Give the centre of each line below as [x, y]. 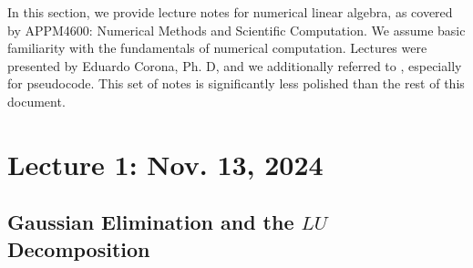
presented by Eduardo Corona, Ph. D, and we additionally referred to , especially [235, 65]
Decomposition [79, 248]
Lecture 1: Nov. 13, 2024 [165, 164]
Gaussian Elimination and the [151, 222]
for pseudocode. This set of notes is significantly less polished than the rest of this [236, 83]
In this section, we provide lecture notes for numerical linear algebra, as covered [230, 12]
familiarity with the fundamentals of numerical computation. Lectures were [217, 48]
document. [36, 101]
